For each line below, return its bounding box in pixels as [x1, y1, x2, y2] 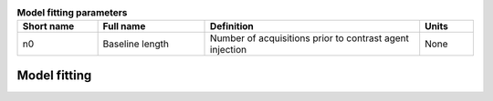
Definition [210, 20, 255, 33]
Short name [22, 20, 75, 33]
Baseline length [102, 37, 169, 50]
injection [210, 44, 246, 56]
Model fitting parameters [16, 6, 128, 19]
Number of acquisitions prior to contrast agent [210, 32, 410, 45]
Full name [102, 20, 146, 33]
